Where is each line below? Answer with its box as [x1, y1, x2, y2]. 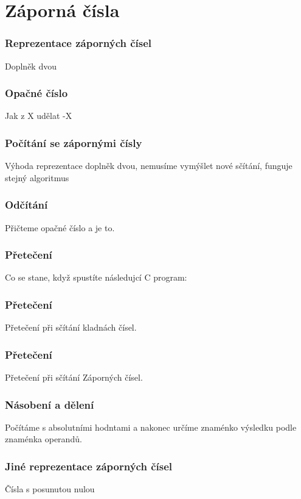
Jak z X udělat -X [5, 109, 72, 122]
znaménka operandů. [5, 433, 82, 445]
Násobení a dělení [5, 397, 94, 412]
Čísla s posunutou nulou [5, 483, 95, 495]
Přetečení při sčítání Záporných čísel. [5, 371, 143, 384]
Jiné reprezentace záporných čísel [5, 458, 172, 473]
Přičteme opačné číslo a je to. [5, 221, 115, 234]
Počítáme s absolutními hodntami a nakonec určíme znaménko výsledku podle [5, 420, 297, 433]
